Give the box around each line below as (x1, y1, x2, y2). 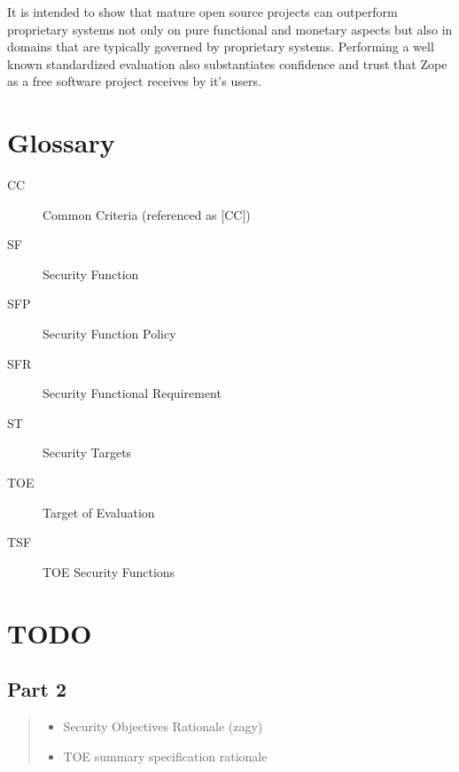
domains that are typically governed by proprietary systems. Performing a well (7, 37, 434, 56)
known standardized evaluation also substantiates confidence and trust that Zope (7, 54, 447, 73)
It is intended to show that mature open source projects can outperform (7, 3, 398, 20)
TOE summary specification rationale (63, 746, 268, 765)
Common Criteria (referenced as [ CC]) (43, 205, 251, 223)
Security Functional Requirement (43, 384, 222, 402)
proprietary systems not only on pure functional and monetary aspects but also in (7, 19, 453, 38)
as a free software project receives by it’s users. (7, 72, 261, 90)
